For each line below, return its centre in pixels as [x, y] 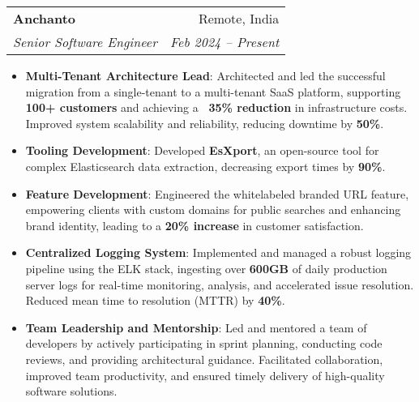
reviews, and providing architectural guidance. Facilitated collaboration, [204, 359]
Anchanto [45, 18]
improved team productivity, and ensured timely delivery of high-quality [205, 375]
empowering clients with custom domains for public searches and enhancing [213, 210]
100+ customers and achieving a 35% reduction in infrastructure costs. [216, 107]
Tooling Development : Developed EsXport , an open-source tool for [202, 150]
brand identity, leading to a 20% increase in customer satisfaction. [195, 225]
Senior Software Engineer [85, 42]
